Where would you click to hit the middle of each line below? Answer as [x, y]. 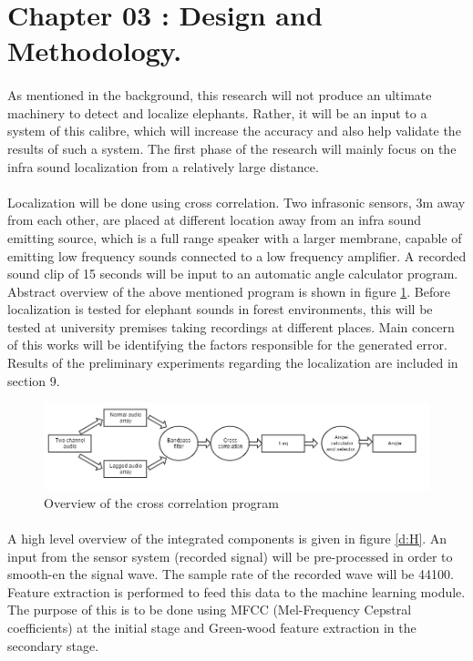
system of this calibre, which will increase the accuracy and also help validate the [234, 131]
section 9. [34, 380]
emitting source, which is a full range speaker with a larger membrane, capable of [235, 237]
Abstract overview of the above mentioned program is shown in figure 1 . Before [229, 291]
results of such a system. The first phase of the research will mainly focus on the [232, 148]
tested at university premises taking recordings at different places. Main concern [231, 326]
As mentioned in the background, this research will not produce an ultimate [220, 95]
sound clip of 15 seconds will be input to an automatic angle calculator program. [233, 274]
